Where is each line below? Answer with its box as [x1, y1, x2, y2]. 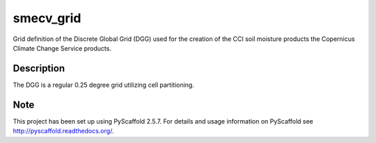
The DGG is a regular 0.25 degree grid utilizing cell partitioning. [13, 81, 194, 89]
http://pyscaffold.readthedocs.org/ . [13, 127, 114, 135]
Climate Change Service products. [13, 44, 111, 52]
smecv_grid [13, 10, 81, 26]
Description [13, 62, 65, 74]
